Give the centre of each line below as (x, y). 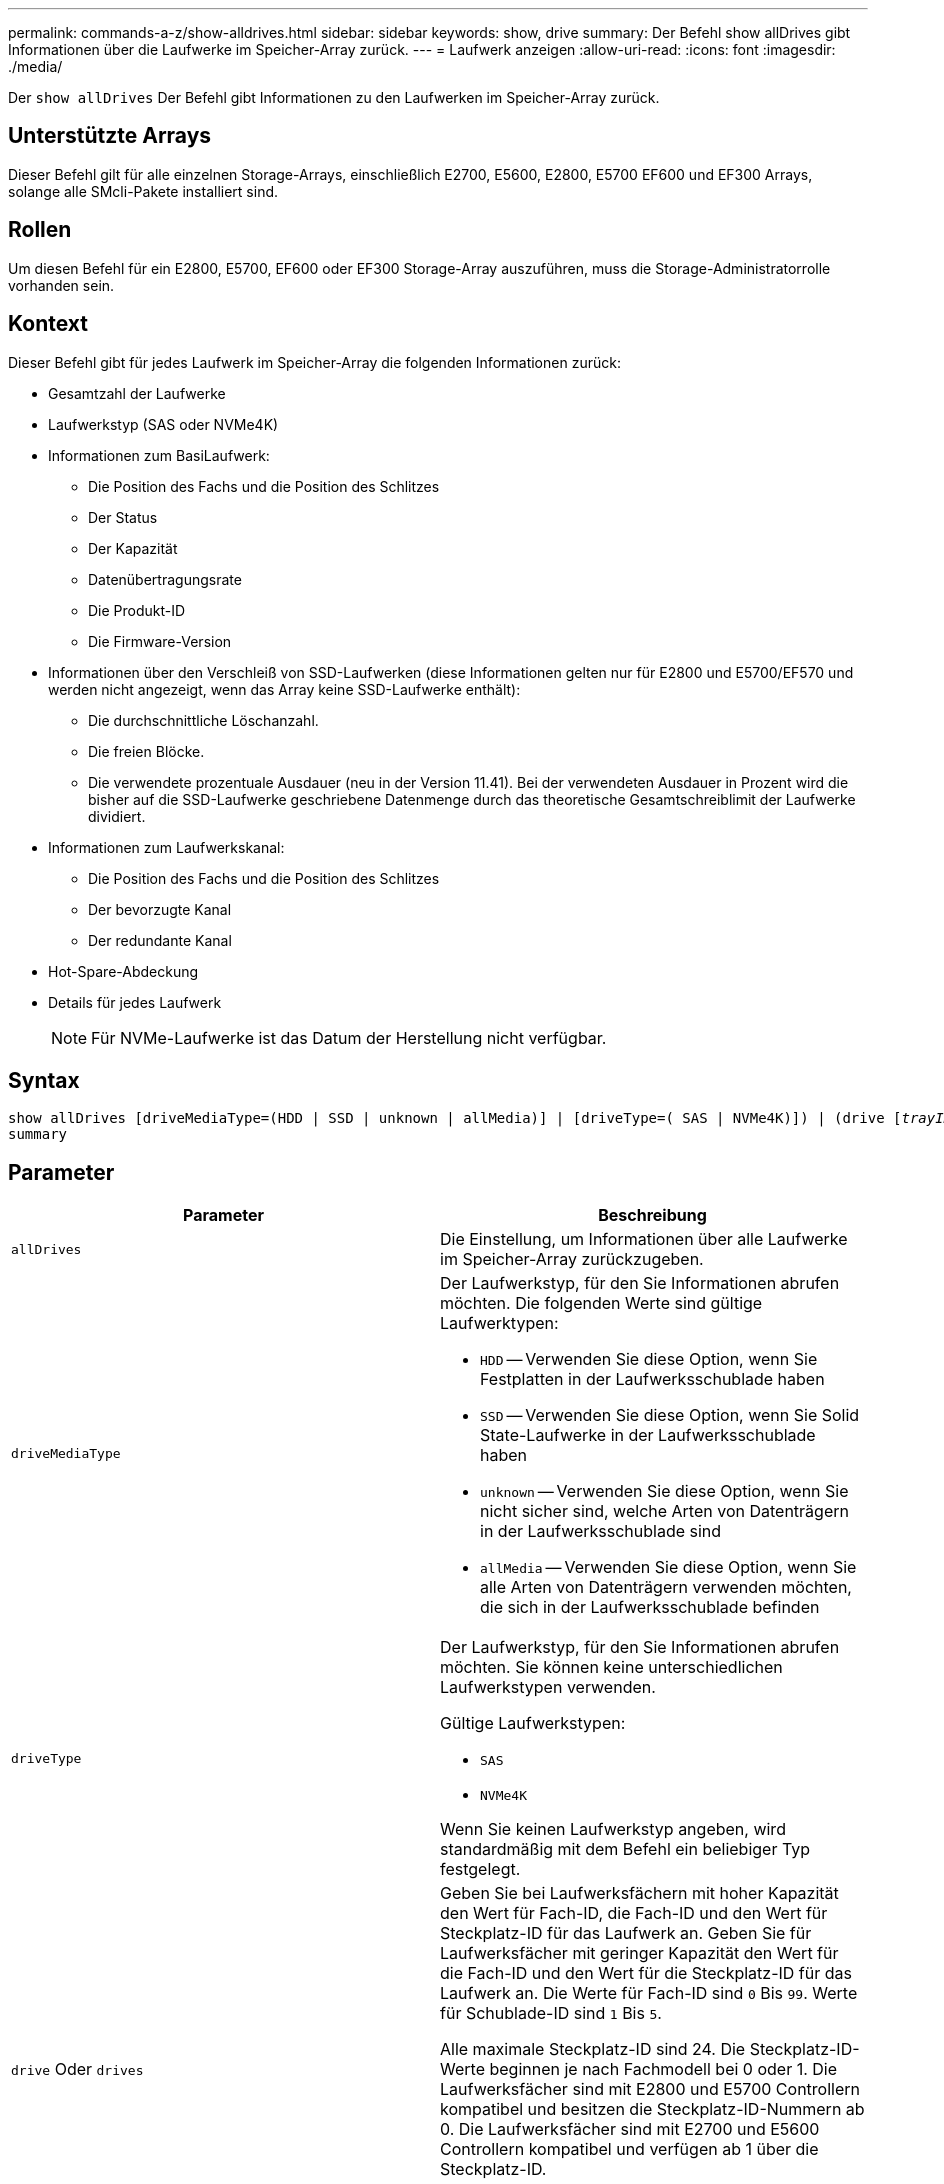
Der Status (123, 517)
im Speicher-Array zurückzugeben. (572, 1259)
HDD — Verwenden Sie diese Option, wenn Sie (649, 1359)
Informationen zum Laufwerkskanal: (166, 847)
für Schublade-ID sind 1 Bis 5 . (551, 2013)
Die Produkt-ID (137, 610)
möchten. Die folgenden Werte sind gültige (601, 1303)
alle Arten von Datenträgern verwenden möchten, (666, 1587)
